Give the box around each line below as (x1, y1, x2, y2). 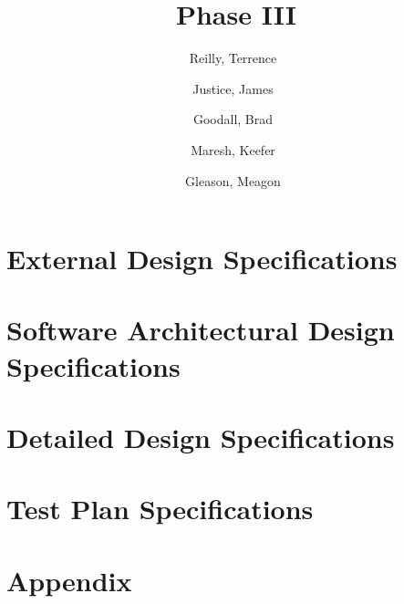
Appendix (6, 561, 132, 599)
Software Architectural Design (6, 311, 395, 349)
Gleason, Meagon (185, 171, 281, 190)
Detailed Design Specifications (6, 419, 395, 456)
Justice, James (192, 78, 274, 98)
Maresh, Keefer (191, 140, 275, 159)
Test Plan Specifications (6, 490, 314, 527)
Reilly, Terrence (189, 48, 277, 68)
